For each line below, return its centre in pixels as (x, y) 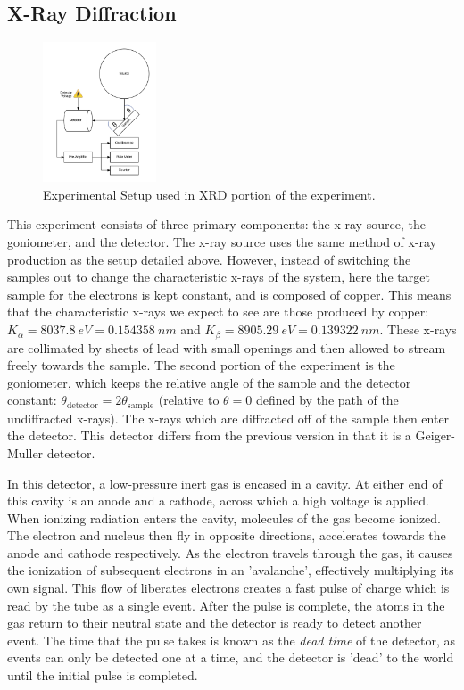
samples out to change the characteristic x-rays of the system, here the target (219, 277)
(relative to (189, 400)
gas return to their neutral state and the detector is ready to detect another (215, 623)
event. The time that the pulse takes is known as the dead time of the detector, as (231, 640)
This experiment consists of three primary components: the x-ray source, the (216, 224)
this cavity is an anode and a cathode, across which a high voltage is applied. (218, 501)
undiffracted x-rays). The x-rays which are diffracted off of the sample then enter (228, 418)
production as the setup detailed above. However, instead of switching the (209, 259)
